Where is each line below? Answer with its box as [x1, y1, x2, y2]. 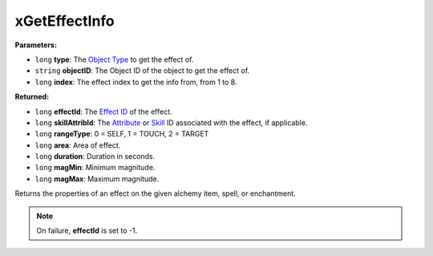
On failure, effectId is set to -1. [36, 226, 138, 236]
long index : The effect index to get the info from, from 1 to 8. [34, 77, 237, 87]
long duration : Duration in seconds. [34, 152, 156, 161]
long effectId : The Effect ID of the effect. [34, 107, 172, 116]
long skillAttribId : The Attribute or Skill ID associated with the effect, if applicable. [34, 117, 308, 128]
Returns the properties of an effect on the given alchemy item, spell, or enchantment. [14, 189, 296, 198]
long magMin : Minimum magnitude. [34, 163, 156, 173]
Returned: [14, 92, 50, 102]
